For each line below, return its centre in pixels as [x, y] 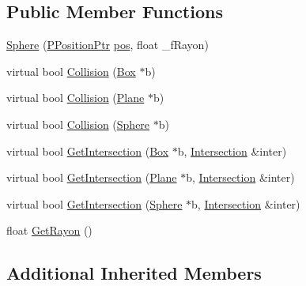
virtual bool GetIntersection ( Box [88, 151]
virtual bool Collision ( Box [71, 71]
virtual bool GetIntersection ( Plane [92, 177]
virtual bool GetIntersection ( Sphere [94, 203]
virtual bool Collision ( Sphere [78, 124]
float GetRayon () [49, 230]
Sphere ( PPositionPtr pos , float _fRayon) [108, 45]
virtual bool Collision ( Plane [76, 98]
